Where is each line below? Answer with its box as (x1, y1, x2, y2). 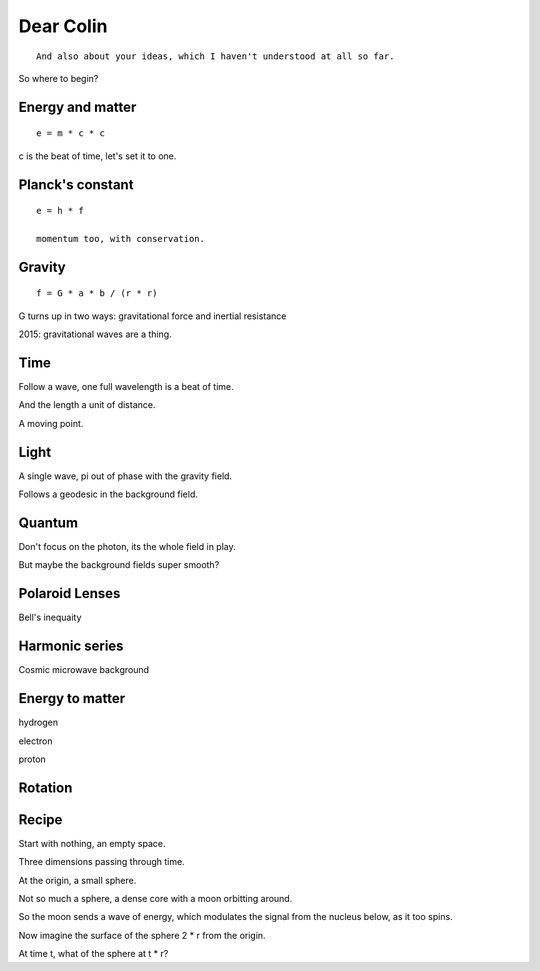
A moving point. (18, 417, 84, 429)
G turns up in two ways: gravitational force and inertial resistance (18, 310, 287, 322)
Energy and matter (18, 98, 137, 115)
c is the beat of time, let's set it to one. (18, 150, 177, 162)
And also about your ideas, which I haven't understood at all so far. (36, 50, 395, 62)
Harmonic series (18, 638, 124, 655)
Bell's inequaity (18, 611, 82, 624)
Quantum (18, 514, 79, 531)
